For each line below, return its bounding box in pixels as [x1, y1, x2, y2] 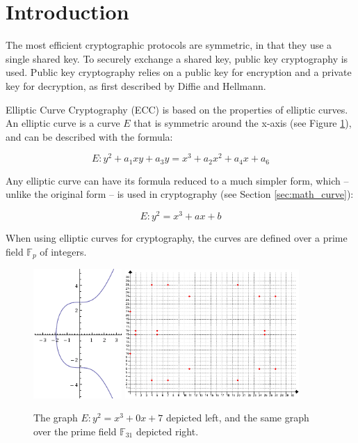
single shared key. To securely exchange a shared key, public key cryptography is [6, 51, 348, 65]
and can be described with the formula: [6, 129, 173, 143]
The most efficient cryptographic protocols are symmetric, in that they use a [6, 38, 332, 52]
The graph [33, 410, 78, 425]
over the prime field [33, 423, 117, 438]
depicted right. [136, 423, 199, 438]
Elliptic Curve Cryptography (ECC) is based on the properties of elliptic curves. [6, 102, 348, 116]
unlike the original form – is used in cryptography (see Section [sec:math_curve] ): [6, 187, 354, 201]
